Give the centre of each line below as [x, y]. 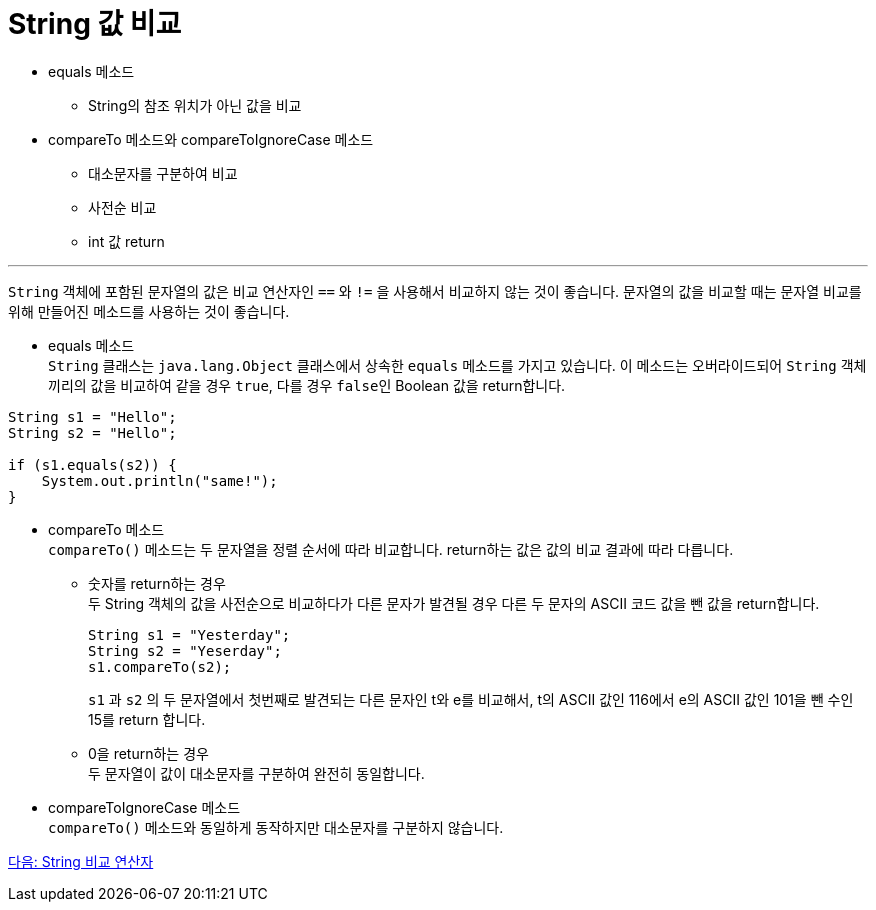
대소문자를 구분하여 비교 [163, 173]
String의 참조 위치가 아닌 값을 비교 [195, 105]
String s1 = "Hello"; [92, 416]
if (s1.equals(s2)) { [92, 464]
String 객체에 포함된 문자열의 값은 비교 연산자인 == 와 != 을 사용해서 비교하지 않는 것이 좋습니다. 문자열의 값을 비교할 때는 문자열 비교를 [435, 291]
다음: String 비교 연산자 [81, 861]
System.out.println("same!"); [159, 480]
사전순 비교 [122, 207]
